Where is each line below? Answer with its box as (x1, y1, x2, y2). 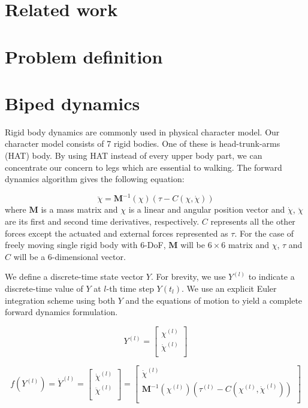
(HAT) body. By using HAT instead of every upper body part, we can (5, 149, 262, 162)
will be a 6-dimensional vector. (13, 250, 126, 262)
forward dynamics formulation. (5, 306, 118, 318)
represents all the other (210, 214, 295, 227)
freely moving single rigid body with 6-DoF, (5, 238, 166, 251)
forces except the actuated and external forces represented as (5, 226, 228, 239)
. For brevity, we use (150, 270, 226, 283)
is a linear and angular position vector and (128, 203, 285, 216)
